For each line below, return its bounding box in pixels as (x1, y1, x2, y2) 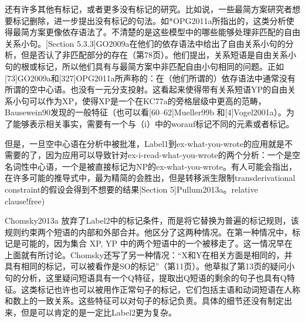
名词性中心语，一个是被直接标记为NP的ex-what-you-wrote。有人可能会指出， (5, 160, 297, 172)
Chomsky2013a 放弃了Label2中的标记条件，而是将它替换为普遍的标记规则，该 (5, 214, 299, 227)
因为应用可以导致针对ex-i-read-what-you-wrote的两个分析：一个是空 (45, 149, 300, 161)
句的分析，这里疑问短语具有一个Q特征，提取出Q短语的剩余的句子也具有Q (5, 272, 287, 284)
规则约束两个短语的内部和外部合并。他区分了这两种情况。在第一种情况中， (5, 225, 292, 238)
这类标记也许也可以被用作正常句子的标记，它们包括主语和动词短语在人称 (21, 283, 300, 295)
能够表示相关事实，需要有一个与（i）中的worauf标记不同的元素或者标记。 (12, 117, 294, 129)
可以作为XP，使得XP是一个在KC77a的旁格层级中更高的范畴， (29, 94, 266, 107)
